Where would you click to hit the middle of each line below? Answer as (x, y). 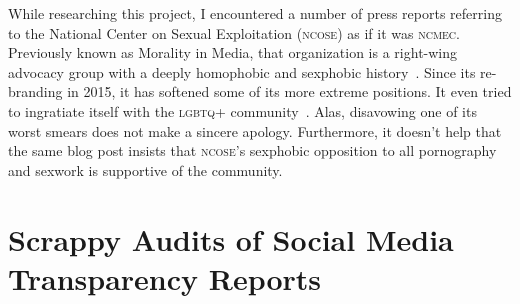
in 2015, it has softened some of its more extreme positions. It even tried (289, 91)
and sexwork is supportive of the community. (145, 169)
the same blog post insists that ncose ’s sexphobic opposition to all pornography (252, 150)
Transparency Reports (165, 277)
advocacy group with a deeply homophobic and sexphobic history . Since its (242, 71)
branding (35, 91)
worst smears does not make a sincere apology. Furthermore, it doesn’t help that (255, 130)
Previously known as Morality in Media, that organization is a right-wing (233, 52)
